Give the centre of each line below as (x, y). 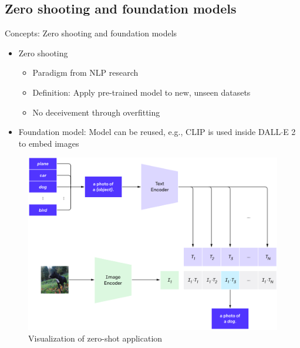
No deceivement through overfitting (96, 112)
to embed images (49, 143)
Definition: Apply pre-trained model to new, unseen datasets (141, 92)
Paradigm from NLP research (85, 72)
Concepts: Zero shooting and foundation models (91, 33)
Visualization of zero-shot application (95, 338)
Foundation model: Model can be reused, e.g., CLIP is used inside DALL (150, 132)
